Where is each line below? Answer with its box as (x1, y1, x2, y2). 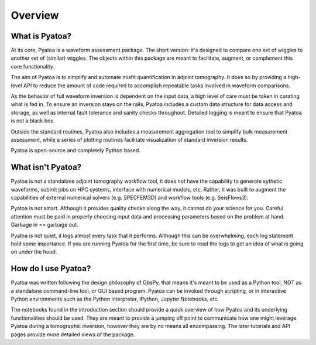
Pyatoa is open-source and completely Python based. (11, 147, 140, 154)
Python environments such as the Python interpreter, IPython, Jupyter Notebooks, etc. (11, 296, 219, 303)
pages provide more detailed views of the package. (11, 331, 135, 338)
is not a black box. (11, 117, 55, 124)
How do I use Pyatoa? (11, 264, 91, 274)
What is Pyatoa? (11, 31, 71, 41)
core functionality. (11, 63, 55, 70)
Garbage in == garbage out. (11, 221, 78, 228)
